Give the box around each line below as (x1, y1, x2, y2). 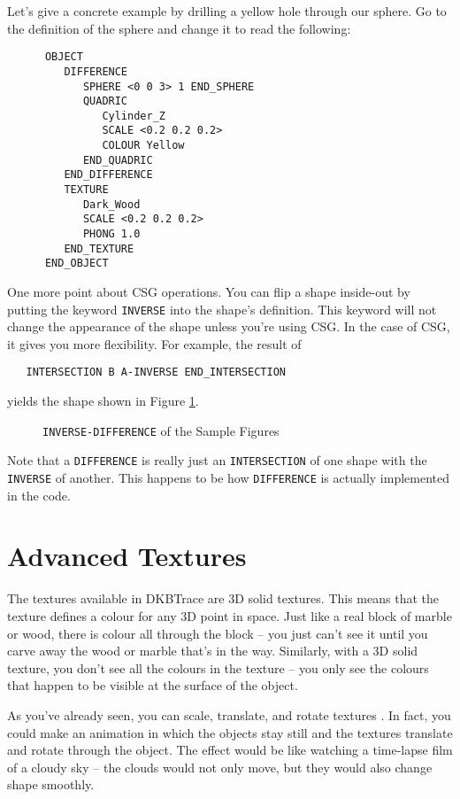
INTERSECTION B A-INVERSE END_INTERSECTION (26, 366, 286, 379)
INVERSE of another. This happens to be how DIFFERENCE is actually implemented (7, 469, 449, 487)
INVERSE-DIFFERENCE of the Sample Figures (42, 421, 280, 439)
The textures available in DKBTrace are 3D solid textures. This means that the (7, 589, 439, 608)
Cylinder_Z (102, 109, 165, 122)
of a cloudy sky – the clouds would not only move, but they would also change (7, 757, 433, 776)
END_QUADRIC (82, 153, 153, 167)
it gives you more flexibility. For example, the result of (7, 334, 302, 353)
